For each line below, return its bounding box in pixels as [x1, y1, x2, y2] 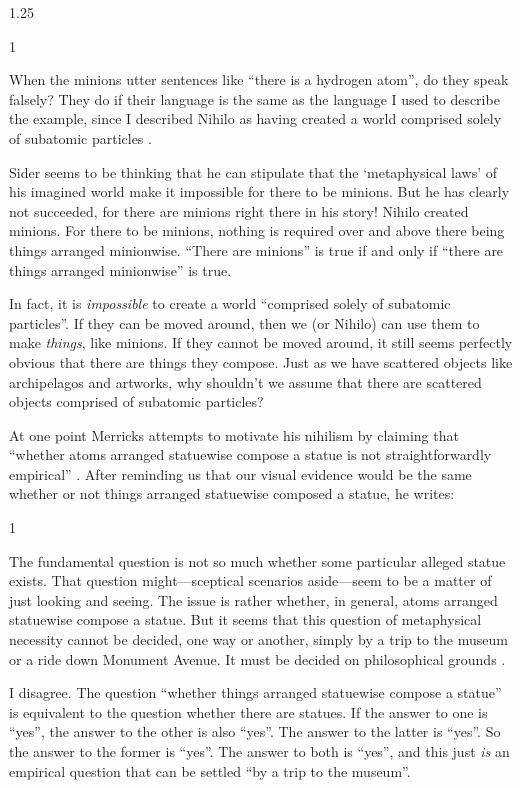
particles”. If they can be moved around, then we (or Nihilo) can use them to [9, 312, 480, 333]
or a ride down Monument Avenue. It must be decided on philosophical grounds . [9, 648, 506, 669]
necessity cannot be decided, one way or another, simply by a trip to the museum [9, 629, 508, 650]
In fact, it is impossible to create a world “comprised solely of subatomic [9, 293, 451, 314]
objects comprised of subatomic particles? [9, 391, 264, 412]
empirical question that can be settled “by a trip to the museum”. [9, 760, 411, 781]
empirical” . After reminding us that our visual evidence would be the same [9, 463, 472, 484]
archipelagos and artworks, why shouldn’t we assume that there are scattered [9, 371, 482, 392]
